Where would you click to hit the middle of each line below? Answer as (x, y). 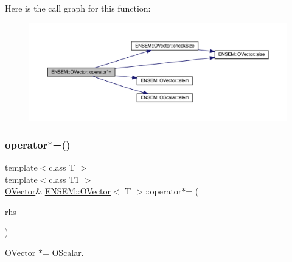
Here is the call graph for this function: (78, 8)
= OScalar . (63, 253)
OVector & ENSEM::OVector (58, 191)
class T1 (64, 179)
